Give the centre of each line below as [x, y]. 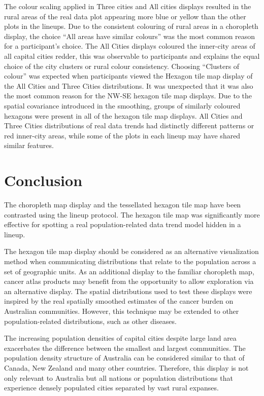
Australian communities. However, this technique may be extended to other [122, 311]
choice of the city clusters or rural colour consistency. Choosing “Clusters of [122, 66]
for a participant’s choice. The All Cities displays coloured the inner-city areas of [130, 46]
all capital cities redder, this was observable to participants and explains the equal [132, 56]
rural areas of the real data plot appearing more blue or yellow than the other [125, 16]
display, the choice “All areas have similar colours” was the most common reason [130, 36]
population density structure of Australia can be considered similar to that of [124, 358]
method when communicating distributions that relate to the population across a [130, 261]
